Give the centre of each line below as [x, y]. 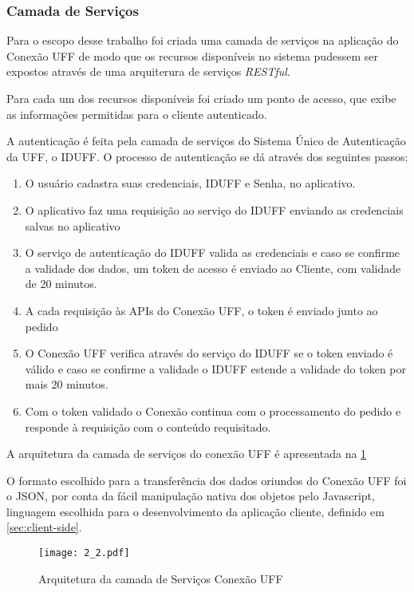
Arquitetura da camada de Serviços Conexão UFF [161, 578]
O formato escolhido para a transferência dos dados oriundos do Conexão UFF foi [207, 480]
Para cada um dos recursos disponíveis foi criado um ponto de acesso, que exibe [201, 98]
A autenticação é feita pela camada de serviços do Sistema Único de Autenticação [206, 141]
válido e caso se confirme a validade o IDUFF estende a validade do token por [216, 368]
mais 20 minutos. [67, 384]
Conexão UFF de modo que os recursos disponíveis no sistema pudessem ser [192, 55]
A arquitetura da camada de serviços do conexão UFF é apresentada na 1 [187, 454]
